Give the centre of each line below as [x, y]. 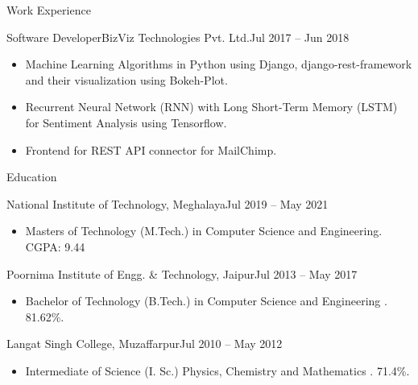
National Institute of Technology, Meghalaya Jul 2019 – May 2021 [168, 203]
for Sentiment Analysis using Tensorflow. [126, 122]
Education [32, 177]
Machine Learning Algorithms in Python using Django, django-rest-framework [219, 64]
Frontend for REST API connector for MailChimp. [151, 149]
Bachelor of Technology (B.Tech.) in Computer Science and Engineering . [206, 301]
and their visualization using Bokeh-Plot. [126, 79]
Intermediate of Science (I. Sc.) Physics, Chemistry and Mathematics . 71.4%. [217, 370]
